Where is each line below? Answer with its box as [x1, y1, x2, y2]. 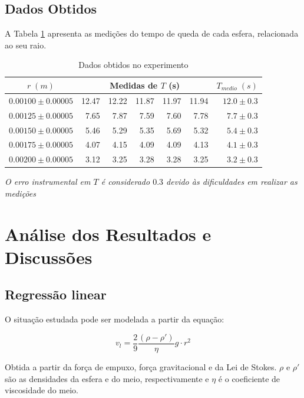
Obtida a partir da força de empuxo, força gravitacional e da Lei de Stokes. [5, 360, 277, 373]
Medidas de [110, 79, 158, 91]
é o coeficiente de [218, 372, 280, 384]
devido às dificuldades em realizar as [166, 175, 298, 188]
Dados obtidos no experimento [78, 58, 189, 71]
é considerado [101, 175, 150, 188]
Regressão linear [5, 285, 107, 304]
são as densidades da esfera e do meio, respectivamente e [5, 372, 209, 384]
